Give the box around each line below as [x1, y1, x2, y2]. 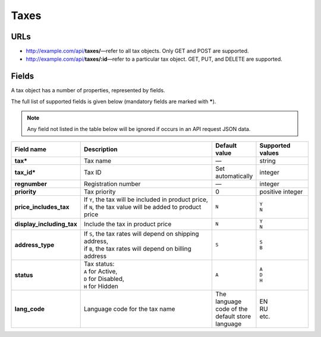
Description [83, 145, 118, 153]
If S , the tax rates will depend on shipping [83, 229, 199, 238]
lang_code [14, 304, 45, 313]
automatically [215, 171, 253, 180]
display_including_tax [14, 220, 77, 228]
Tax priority [83, 188, 116, 196]
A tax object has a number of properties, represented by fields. [11, 87, 166, 94]
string [259, 157, 276, 165]
